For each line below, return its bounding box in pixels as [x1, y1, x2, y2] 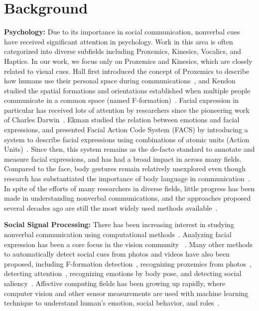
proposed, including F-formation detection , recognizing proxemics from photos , [4, 258, 252, 269]
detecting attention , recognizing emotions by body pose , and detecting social [4, 268, 242, 279]
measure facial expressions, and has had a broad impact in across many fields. [4, 153, 242, 164]
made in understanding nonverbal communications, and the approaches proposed [4, 193, 251, 203]
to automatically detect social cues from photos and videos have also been [4, 249, 230, 259]
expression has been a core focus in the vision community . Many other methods [4, 239, 253, 249]
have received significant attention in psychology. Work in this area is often [4, 36, 233, 46]
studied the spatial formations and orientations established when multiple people [4, 85, 251, 95]
